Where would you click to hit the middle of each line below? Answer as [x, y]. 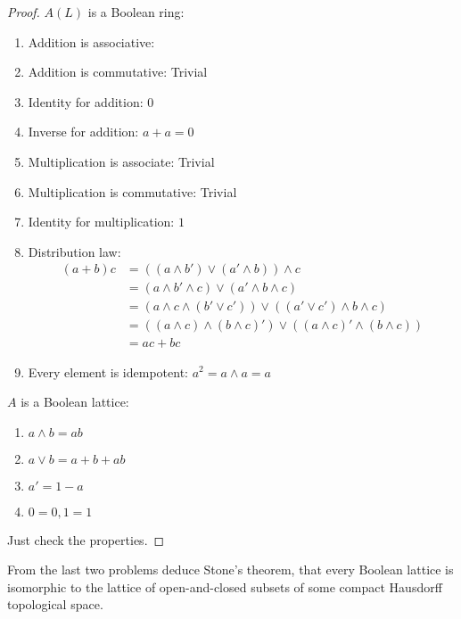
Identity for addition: [86, 101]
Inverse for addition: [83, 132]
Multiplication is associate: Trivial [121, 161]
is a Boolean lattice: [75, 402]
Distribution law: [74, 251]
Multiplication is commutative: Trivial [132, 191]
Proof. [24, 12]
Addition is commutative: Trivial [118, 72]
